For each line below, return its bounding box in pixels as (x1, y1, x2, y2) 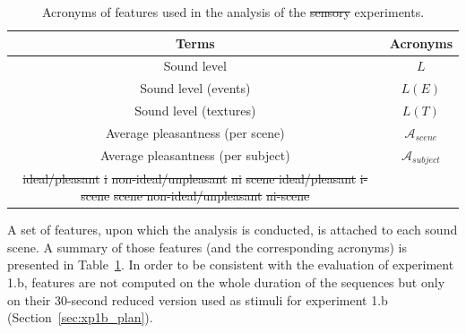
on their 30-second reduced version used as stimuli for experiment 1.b (7, 290, 388, 309)
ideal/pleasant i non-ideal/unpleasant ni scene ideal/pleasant (22, 168, 357, 187)
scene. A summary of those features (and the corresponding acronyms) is (7, 237, 407, 256)
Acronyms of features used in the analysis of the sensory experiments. (41, 3, 425, 21)
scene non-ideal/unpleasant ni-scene (113, 186, 310, 205)
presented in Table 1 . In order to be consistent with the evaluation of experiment (7, 255, 454, 274)
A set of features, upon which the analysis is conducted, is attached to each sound (7, 220, 458, 239)
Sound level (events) (140, 79, 251, 98)
